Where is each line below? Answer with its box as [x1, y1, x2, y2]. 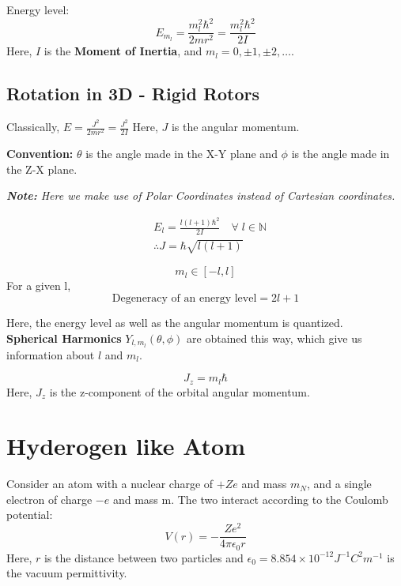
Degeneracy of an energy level [112, 293, 257, 305]
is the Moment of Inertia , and [44, 43, 202, 59]
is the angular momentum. [171, 118, 300, 135]
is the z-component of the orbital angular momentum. [49, 383, 310, 400]
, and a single [307, 475, 372, 492]
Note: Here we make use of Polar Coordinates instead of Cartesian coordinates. [6, 187, 395, 204]
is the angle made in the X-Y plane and [85, 145, 278, 162]
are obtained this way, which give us [187, 329, 362, 346]
